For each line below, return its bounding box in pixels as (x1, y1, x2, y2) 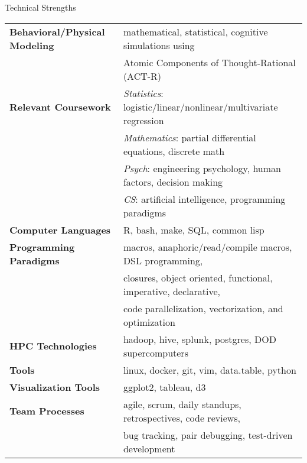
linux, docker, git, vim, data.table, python (123, 362, 296, 377)
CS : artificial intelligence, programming (123, 192, 286, 206)
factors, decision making (123, 174, 223, 189)
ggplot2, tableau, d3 (123, 380, 206, 394)
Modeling (9, 38, 54, 52)
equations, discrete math (123, 144, 225, 158)
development (123, 441, 175, 455)
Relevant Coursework (9, 99, 111, 114)
